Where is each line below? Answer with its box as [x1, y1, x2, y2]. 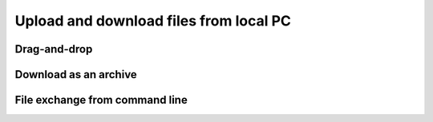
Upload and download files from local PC [14, 12, 292, 30]
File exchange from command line [14, 93, 188, 107]
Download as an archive [14, 68, 138, 81]
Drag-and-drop [14, 42, 93, 56]
